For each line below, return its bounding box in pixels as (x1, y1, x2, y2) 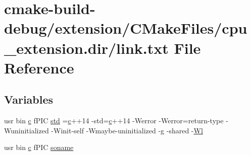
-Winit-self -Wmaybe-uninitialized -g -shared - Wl (51, 125, 203, 135)
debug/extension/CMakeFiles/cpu (4, 18, 247, 38)
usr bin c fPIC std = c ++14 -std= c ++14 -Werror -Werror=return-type (4, 115, 224, 126)
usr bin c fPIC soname (4, 142, 74, 152)
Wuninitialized (4, 125, 49, 135)
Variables (4, 92, 54, 107)
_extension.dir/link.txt (4, 37, 169, 58)
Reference (4, 57, 74, 77)
